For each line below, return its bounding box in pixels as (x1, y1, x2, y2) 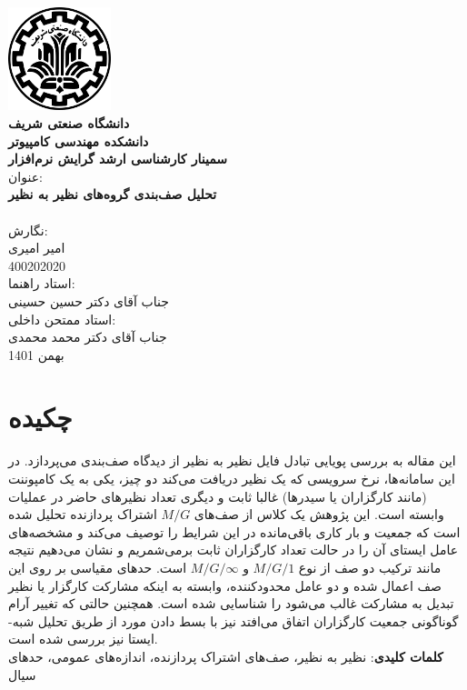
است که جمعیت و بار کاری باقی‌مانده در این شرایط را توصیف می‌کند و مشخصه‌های (8, 522, 461, 541)
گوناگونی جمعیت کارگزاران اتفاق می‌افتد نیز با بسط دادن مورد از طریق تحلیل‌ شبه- (8, 611, 459, 630)
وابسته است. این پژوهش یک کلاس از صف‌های (194, 505, 444, 524)
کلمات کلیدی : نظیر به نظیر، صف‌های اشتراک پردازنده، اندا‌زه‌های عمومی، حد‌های (8, 646, 443, 665)
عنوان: (8, 166, 43, 185)
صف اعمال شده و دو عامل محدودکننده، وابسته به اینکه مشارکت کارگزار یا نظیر (8, 575, 442, 595)
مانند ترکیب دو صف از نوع (298, 557, 442, 576)
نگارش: (8, 220, 48, 239)
